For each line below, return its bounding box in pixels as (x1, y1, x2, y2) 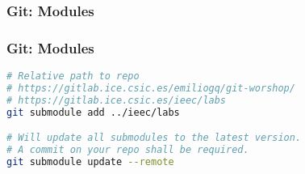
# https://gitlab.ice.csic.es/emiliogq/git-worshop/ (6, 82, 295, 94)
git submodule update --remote (6, 155, 174, 168)
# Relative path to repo (6, 70, 140, 83)
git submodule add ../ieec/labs (6, 106, 180, 118)
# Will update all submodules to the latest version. (6, 132, 302, 144)
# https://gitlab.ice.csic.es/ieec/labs (6, 94, 227, 106)
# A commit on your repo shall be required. (6, 144, 249, 156)
